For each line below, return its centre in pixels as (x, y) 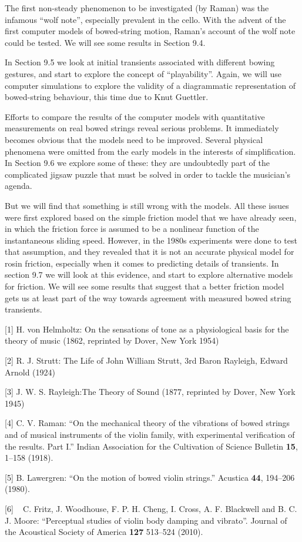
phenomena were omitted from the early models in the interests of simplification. (150, 151)
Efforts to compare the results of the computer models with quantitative (135, 116)
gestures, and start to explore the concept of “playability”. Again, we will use (143, 73)
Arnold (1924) (30, 372)
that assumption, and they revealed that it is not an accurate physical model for (150, 252)
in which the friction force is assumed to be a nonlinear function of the (132, 229)
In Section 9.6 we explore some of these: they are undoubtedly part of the (137, 163)
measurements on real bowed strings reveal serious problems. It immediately (142, 128)
